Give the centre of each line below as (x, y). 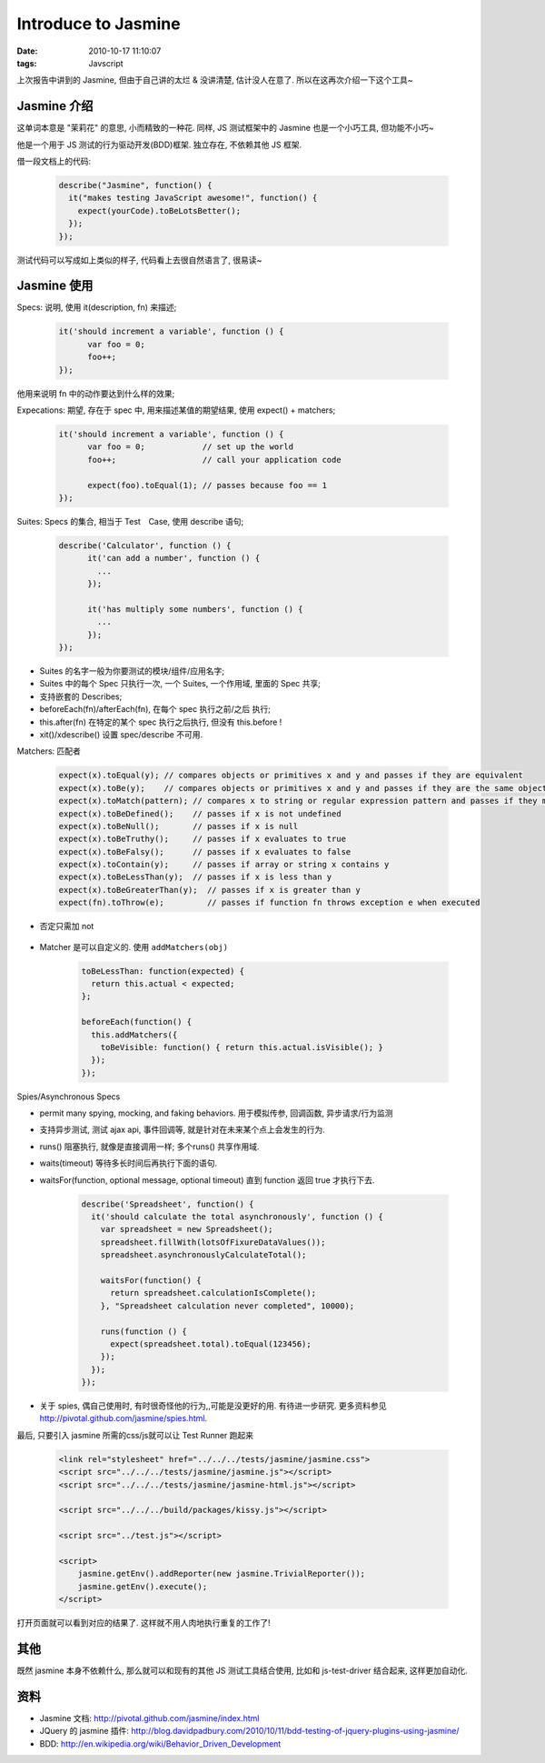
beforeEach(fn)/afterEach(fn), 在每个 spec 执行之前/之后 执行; (155, 709)
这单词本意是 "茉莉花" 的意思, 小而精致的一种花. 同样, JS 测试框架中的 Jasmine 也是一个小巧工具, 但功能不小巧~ (226, 128)
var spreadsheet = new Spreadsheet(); (187, 1229)
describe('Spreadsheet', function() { (168, 1204)
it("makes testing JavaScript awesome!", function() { (193, 198)
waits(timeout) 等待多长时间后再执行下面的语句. (129, 1163)
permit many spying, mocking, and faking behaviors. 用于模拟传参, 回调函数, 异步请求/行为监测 (217, 1113)
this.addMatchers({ (134, 1035)
